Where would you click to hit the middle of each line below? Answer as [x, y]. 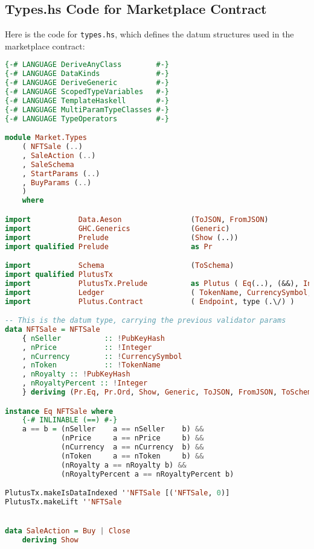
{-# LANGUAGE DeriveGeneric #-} [87, 83]
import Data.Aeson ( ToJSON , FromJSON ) [137, 219]
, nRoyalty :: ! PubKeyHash [76, 374]
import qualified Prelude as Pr [109, 246]
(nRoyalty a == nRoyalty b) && [124, 465]
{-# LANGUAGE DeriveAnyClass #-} [87, 65]
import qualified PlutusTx [59, 274]
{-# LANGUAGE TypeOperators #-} [87, 119]
